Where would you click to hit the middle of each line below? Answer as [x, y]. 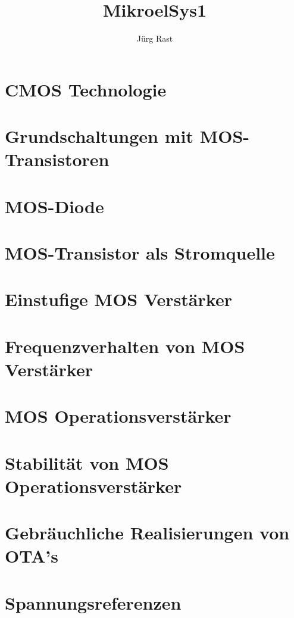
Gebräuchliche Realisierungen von [147, 533]
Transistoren [57, 159]
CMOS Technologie [86, 89]
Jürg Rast [155, 38]
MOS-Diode [54, 206]
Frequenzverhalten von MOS [125, 346]
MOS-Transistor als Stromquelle [140, 253]
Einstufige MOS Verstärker [118, 299]
